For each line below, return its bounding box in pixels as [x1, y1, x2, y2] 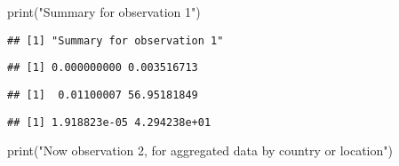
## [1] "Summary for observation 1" [7, 34, 224, 47]
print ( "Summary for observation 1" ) [7, 3, 201, 20]
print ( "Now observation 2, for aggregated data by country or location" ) [7, 141, 393, 160]
